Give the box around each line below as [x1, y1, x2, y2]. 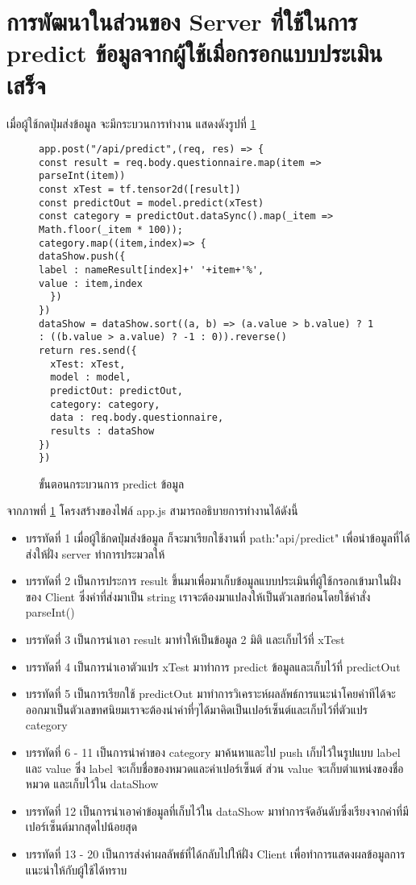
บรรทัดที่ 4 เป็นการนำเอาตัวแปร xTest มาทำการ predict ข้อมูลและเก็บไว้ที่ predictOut [25, 658, 401, 675]
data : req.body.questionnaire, [50, 412, 224, 424]
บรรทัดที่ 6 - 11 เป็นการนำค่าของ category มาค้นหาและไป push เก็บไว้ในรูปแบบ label [25, 743, 401, 760]
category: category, [50, 398, 160, 410]
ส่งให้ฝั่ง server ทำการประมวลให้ [25, 545, 165, 562]
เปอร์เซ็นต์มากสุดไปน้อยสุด [25, 818, 138, 835]
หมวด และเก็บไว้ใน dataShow [25, 775, 159, 792]
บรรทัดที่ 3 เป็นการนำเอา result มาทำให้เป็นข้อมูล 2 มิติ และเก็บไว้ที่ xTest [25, 631, 345, 647]
